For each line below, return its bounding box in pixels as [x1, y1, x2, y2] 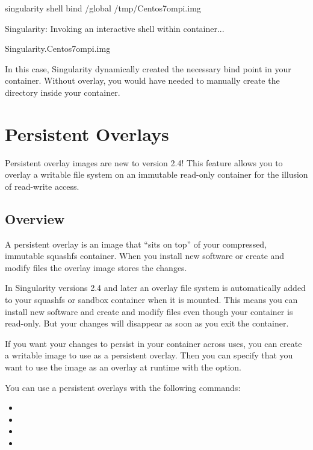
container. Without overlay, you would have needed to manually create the [5, 74, 280, 87]
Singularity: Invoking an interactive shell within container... [5, 22, 225, 34]
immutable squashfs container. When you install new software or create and [5, 249, 285, 262]
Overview [5, 209, 65, 228]
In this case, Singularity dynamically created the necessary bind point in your [5, 62, 291, 75]
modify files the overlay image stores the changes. [5, 261, 187, 273]
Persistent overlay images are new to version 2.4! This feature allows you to [5, 156, 283, 169]
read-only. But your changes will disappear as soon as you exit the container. [5, 317, 289, 330]
